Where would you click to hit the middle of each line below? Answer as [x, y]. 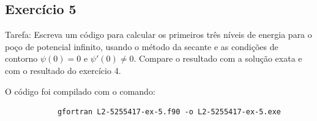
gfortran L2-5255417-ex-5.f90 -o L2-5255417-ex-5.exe [169, 112]
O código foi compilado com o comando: [80, 91]
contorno [21, 58]
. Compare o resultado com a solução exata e [218, 58]
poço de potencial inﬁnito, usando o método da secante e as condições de [142, 46]
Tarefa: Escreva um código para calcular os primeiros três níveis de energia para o [158, 35]
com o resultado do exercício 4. [63, 70]
